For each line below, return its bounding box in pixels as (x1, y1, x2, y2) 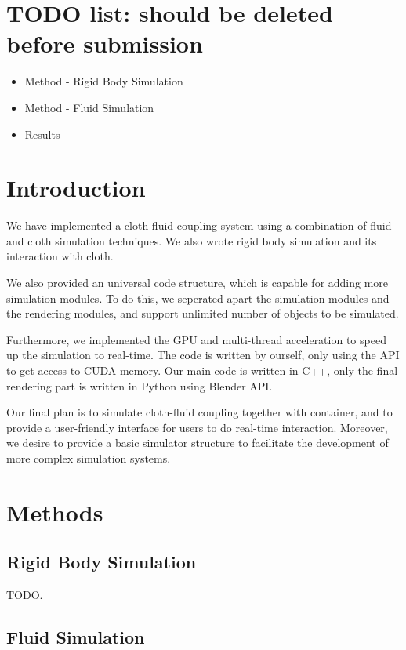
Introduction (6, 172, 146, 204)
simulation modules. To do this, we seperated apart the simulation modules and (6, 289, 390, 306)
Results (24, 125, 60, 142)
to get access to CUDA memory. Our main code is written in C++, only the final (6, 361, 398, 378)
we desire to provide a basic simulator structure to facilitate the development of (6, 434, 389, 451)
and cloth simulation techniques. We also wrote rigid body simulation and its (6, 232, 377, 249)
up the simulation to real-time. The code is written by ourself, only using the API (6, 347, 400, 363)
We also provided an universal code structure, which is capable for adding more (6, 274, 389, 290)
